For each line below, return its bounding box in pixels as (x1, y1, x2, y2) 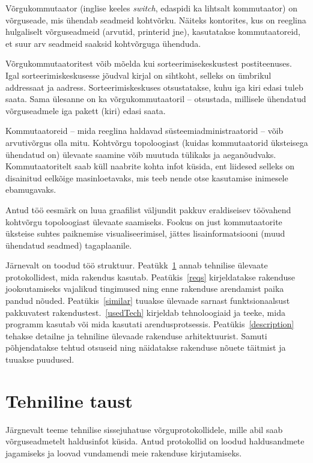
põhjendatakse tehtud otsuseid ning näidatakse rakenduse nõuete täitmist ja (5, 341, 286, 354)
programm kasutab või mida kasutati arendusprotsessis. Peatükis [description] (5, 318, 294, 330)
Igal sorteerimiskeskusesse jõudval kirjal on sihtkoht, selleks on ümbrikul (5, 68, 272, 81)
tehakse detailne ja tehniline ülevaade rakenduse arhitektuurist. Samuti (5, 329, 267, 342)
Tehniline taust (5, 388, 133, 413)
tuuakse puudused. (5, 353, 74, 366)
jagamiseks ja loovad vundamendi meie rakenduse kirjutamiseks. (5, 446, 242, 459)
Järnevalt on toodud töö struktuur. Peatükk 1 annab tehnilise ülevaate (5, 259, 268, 271)
